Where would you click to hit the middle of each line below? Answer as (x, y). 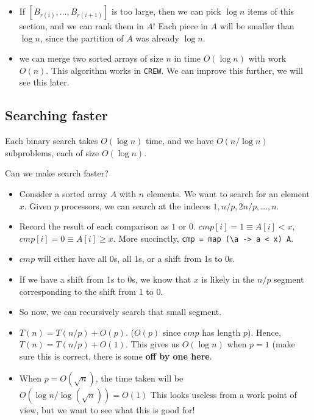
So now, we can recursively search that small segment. (120, 312)
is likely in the (228, 279)
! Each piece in (180, 26)
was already (157, 38)
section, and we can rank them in (81, 26)
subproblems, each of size (52, 152)
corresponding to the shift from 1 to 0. (91, 291)
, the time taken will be (139, 378)
